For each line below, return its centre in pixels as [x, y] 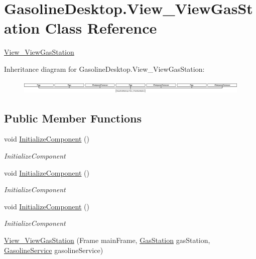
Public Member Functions [73, 118]
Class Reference [101, 28]
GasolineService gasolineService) [54, 250]
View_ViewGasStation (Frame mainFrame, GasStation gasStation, [107, 240]
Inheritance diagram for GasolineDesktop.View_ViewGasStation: [104, 69]
